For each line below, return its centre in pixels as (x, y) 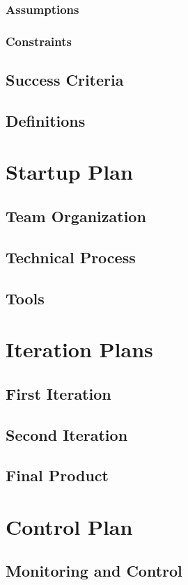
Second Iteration (67, 434)
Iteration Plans (79, 349)
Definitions (46, 120)
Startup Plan (69, 172)
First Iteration (58, 393)
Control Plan (69, 526)
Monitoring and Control (94, 571)
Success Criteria (65, 80)
